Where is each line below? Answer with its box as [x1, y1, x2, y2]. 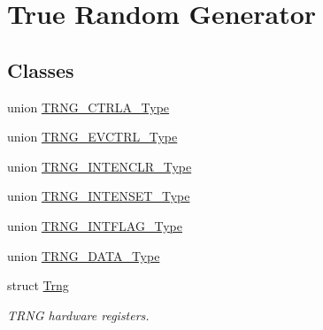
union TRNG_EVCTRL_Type [7, 127, 178, 146]
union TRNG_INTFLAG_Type [7, 216, 182, 234]
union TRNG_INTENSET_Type [7, 187, 190, 205]
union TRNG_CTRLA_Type [7, 97, 170, 116]
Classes [7, 56, 74, 83]
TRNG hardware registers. [7, 305, 150, 324]
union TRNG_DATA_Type [7, 246, 160, 265]
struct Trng [7, 276, 69, 295]
